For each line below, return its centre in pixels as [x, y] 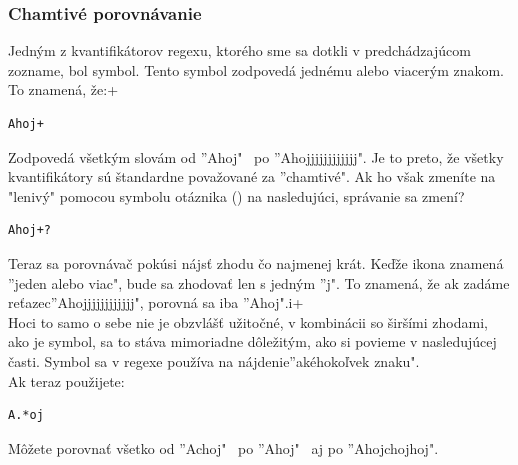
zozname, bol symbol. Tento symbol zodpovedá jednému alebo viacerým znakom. [256, 69]
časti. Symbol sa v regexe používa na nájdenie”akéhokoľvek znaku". [214, 360]
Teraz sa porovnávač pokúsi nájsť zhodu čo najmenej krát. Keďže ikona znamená [256, 262]
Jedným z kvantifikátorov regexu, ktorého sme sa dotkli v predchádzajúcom [239, 50]
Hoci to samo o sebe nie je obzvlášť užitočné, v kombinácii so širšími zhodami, [248, 321]
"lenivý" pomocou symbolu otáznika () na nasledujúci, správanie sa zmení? [236, 195]
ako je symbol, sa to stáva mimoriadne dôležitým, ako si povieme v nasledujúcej [252, 341]
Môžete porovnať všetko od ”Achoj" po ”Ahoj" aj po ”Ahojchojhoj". [223, 447]
